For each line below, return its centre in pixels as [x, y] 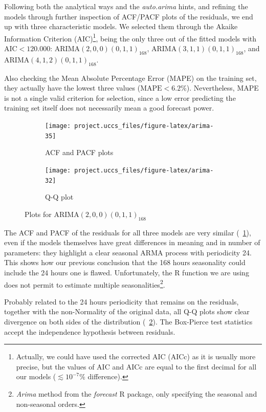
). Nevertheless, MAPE [223, 88]
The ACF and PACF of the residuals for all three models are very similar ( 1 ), [128, 232]
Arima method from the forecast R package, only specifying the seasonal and [137, 393]
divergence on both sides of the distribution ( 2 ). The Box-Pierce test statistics [128, 322]
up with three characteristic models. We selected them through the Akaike [121, 26]
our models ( [36, 376]
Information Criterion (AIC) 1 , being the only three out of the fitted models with [130, 37]
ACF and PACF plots [79, 152]
